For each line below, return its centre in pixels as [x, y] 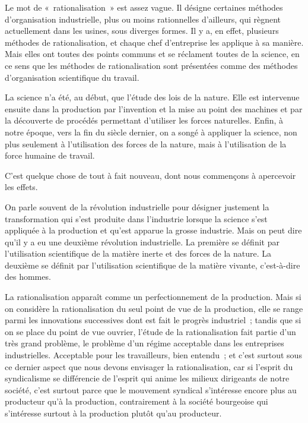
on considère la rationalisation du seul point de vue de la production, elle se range [154, 308]
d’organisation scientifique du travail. [72, 77]
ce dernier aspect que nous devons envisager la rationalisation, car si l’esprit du [149, 366]
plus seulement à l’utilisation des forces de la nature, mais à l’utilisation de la [146, 143]
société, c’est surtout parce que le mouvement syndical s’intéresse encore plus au [151, 389]
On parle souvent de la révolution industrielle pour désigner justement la [137, 206]
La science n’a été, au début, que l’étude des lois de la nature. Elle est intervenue [152, 97]
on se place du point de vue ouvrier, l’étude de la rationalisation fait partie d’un [150, 331]
